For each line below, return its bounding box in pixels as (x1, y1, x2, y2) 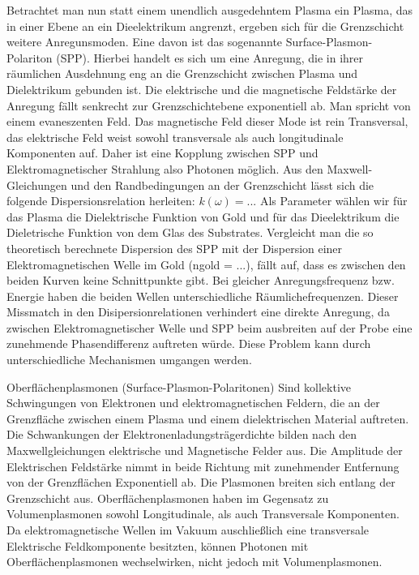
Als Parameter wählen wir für (259, 192, 408, 209)
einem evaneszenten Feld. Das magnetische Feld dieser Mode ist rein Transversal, (6, 113, 408, 130)
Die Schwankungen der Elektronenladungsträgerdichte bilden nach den (6, 426, 357, 443)
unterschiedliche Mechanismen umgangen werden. (6, 351, 252, 368)
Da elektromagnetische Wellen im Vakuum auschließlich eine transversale (6, 521, 370, 538)
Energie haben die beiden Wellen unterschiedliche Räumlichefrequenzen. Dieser (6, 287, 399, 304)
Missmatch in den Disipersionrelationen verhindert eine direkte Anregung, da (6, 303, 390, 320)
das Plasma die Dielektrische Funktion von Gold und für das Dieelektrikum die (6, 208, 400, 225)
